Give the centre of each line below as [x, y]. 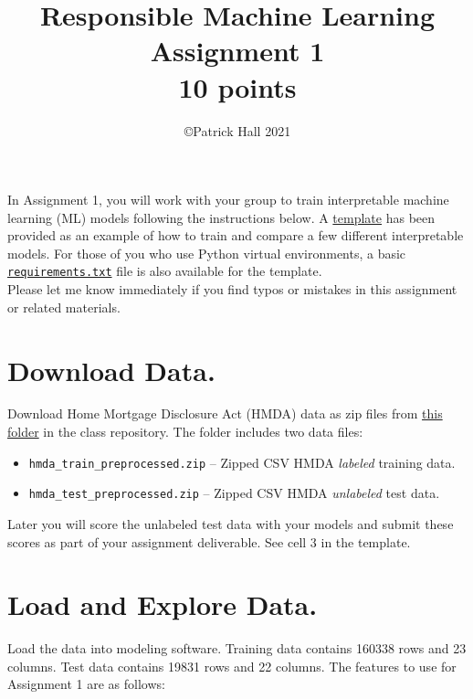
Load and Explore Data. [163, 604]
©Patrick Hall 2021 [237, 130]
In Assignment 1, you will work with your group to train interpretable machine [228, 200]
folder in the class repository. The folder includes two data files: [185, 432]
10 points [237, 86]
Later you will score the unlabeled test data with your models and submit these [231, 523]
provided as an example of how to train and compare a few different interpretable [236, 235]
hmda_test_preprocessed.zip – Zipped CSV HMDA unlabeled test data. [234, 493]
